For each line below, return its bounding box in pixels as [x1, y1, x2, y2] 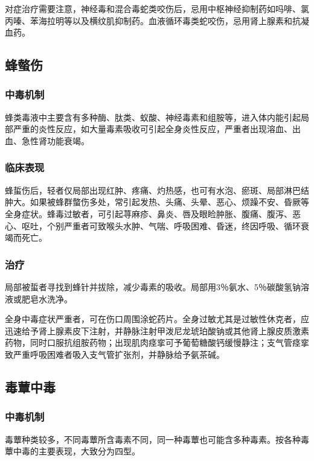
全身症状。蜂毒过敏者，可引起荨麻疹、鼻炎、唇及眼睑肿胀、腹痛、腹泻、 [5, 207, 292, 220]
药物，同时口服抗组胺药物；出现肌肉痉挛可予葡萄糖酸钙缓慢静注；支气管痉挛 [5, 336, 309, 349]
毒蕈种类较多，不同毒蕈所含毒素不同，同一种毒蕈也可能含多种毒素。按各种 [5, 433, 301, 445]
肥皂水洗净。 [21, 292, 72, 305]
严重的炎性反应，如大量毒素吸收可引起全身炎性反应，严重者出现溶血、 [13, 122, 292, 135]
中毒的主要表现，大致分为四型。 [13, 445, 140, 457]
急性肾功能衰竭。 [21, 134, 89, 147]
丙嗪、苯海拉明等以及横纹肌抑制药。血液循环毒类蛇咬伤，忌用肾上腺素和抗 [5, 14, 301, 27]
